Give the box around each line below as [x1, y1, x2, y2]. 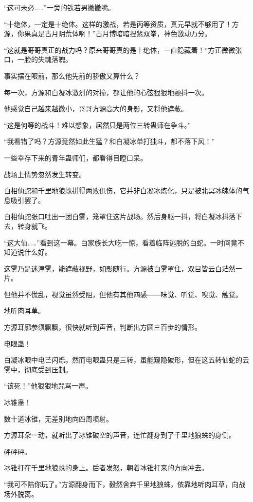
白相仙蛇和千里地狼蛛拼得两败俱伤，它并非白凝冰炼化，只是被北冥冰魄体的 [4, 185, 242, 196]
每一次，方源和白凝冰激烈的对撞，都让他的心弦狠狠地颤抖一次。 [4, 87, 208, 97]
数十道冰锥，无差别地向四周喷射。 [4, 413, 113, 423]
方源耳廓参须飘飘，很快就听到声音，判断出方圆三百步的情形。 [4, 322, 201, 332]
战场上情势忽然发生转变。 [4, 169, 86, 179]
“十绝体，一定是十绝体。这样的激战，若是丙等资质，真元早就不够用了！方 [4, 19, 239, 29]
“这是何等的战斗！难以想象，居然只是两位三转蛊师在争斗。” [4, 120, 191, 130]
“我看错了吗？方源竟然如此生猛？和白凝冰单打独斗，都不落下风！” [4, 136, 215, 146]
